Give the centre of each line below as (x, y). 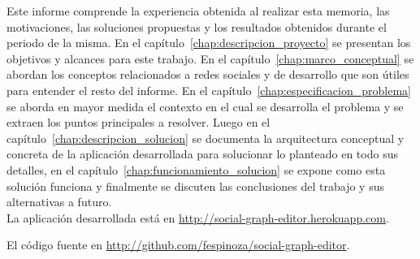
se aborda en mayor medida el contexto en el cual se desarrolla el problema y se (205, 106)
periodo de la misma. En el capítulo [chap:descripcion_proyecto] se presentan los (209, 43)
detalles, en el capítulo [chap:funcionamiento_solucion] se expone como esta (196, 169)
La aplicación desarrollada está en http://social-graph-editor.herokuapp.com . (198, 217)
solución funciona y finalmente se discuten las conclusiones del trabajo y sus (195, 186)
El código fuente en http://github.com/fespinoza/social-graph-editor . (178, 245)
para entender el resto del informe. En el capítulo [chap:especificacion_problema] (209, 90)
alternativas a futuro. (59, 202)
